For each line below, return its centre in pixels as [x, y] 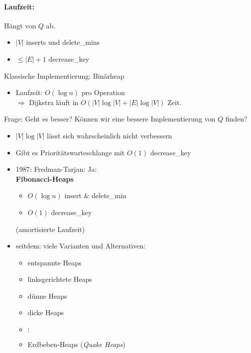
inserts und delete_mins [63, 42]
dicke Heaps [46, 312]
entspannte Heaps [55, 262]
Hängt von [20, 25]
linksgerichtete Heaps [60, 279]
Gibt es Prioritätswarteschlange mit [70, 152]
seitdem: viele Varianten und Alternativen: [81, 246]
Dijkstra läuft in [54, 102]
